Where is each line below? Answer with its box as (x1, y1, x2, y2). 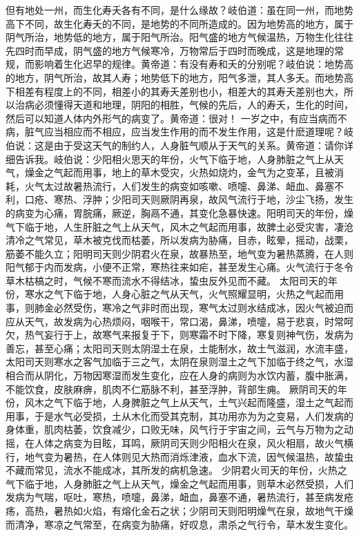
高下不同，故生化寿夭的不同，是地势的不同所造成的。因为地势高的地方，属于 (6, 16, 353, 30)
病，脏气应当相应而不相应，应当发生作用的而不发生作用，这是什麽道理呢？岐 (6, 124, 353, 139)
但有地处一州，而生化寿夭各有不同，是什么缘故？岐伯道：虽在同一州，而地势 (6, 3, 353, 17)
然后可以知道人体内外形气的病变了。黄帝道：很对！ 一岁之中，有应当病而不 (6, 111, 347, 125)
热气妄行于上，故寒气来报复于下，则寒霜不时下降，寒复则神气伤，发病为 (24, 327, 353, 342)
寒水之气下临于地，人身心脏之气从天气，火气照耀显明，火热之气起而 (24, 287, 334, 301)
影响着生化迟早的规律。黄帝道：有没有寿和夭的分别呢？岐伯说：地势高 (34, 57, 353, 71)
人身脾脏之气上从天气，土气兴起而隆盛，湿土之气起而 (111, 395, 353, 410)
